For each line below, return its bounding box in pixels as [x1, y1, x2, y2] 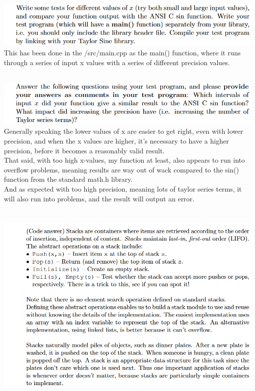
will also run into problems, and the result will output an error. [4, 193, 195, 203]
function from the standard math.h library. [4, 174, 133, 184]
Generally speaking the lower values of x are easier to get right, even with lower [4, 126, 243, 136]
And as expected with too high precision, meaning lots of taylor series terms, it [4, 183, 242, 194]
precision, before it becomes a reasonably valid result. [4, 145, 165, 155]
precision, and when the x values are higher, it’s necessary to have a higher [4, 135, 229, 146]
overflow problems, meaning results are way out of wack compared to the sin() [4, 164, 239, 174]
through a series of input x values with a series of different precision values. [4, 57, 230, 67]
